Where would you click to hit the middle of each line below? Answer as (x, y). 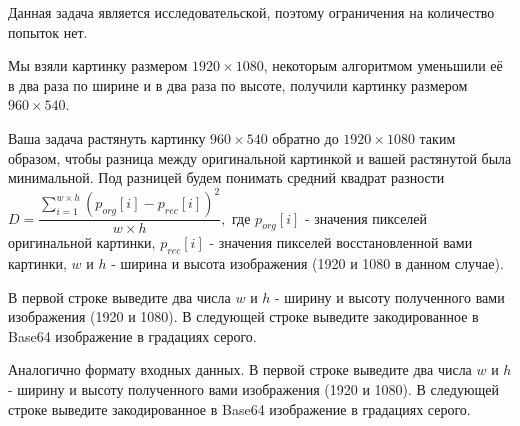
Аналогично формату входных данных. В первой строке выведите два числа (240, 369)
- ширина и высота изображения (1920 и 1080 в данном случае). (307, 263)
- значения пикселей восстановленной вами (341, 242)
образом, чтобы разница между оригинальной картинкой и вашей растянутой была (260, 157)
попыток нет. (48, 31)
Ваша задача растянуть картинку (107, 137)
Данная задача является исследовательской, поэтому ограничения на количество (251, 12)
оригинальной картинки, (82, 242)
